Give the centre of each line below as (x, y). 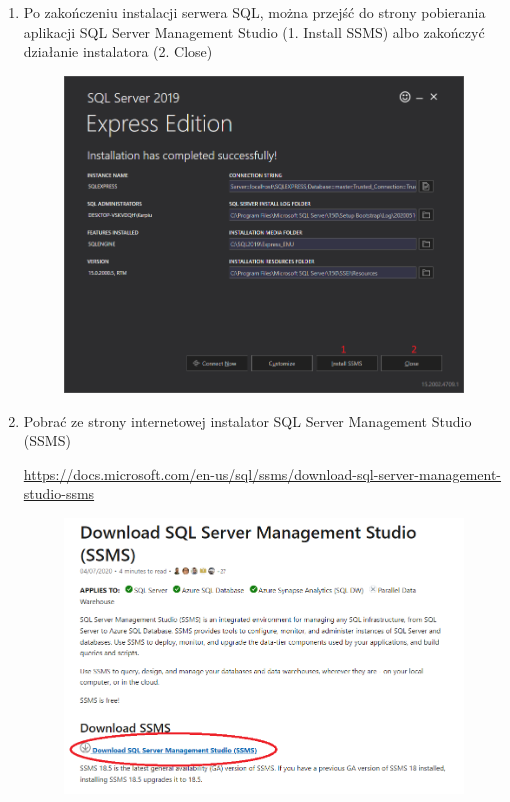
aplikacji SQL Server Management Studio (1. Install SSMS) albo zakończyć (254, 31)
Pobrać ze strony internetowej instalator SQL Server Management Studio (247, 420)
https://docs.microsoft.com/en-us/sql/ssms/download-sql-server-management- (262, 473)
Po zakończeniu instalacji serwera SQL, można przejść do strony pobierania (254, 12)
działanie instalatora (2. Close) (118, 51)
